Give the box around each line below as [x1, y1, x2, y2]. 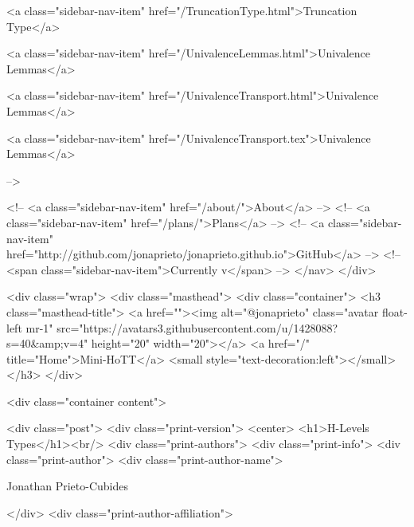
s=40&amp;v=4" [6, 335, 88, 352]
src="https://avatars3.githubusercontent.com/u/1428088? [57, 319, 338, 336]
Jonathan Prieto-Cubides [6, 478, 128, 494]
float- [381, 303, 408, 320]
